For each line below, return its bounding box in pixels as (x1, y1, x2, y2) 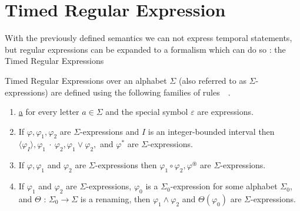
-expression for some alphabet (170, 180, 278, 192)
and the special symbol (105, 105, 188, 118)
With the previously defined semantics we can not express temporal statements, (5, 32, 292, 44)
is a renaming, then (80, 192, 151, 205)
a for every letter (18, 105, 79, 118)
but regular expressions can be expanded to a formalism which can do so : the (5, 43, 286, 55)
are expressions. (197, 105, 254, 118)
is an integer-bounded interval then (148, 125, 275, 137)
